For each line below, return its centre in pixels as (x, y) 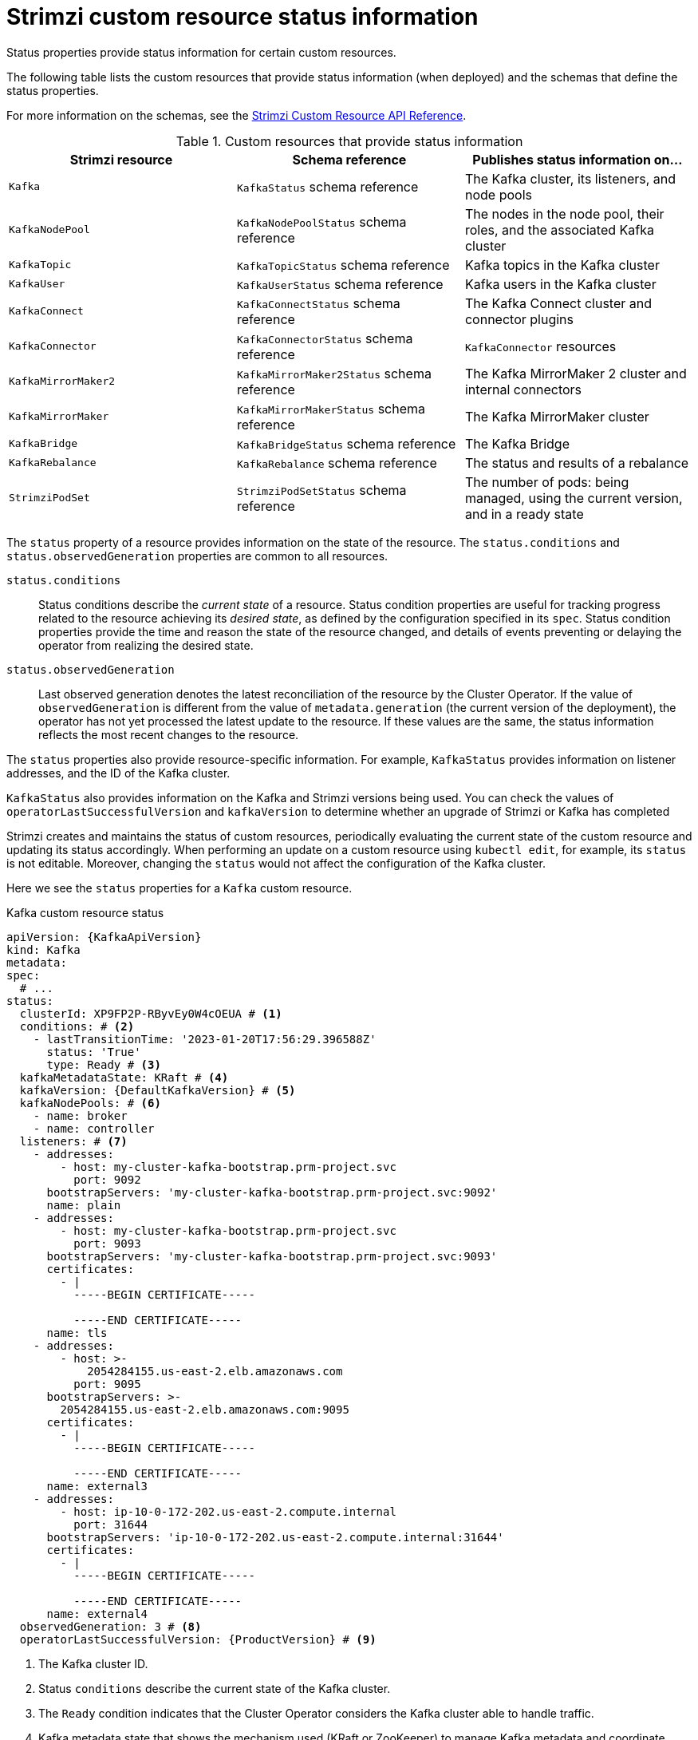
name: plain (84, 1205)
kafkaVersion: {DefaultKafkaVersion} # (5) (158, 1090)
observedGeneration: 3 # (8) (110, 1626)
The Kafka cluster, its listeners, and (570, 178)
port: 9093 (107, 1243)
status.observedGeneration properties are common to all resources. (197, 556)
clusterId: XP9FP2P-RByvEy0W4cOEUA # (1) (151, 1013)
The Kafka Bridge (517, 443)
